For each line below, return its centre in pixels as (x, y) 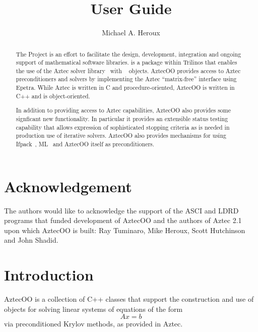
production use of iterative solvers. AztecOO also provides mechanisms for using (121, 135)
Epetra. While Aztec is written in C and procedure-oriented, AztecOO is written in (125, 88)
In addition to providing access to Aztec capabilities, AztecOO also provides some (123, 110)
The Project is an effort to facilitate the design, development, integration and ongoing (128, 54)
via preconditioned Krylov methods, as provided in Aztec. (93, 324)
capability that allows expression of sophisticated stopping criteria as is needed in (123, 127)
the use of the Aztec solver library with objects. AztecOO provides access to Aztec (128, 70)
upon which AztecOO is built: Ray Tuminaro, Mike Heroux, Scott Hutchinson (125, 230)
